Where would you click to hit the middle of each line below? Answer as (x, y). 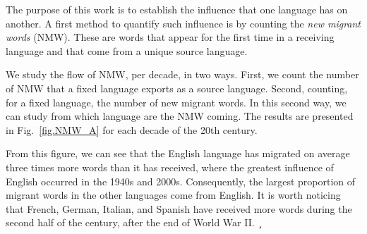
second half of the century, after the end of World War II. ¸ (134, 222)
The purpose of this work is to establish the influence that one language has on (177, 9)
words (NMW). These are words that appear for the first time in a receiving (170, 37)
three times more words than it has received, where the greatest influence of (170, 167)
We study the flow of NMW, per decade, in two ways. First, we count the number (182, 74)
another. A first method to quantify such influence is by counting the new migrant (183, 23)
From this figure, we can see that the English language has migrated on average (178, 153)
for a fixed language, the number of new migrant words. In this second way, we (176, 102)
